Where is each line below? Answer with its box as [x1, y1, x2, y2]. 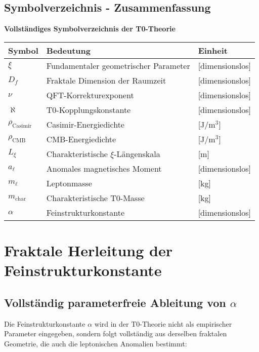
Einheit [198, 44, 228, 56]
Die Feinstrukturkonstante [4, 318, 85, 329]
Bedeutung [46, 44, 91, 56]
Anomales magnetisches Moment [46, 162, 162, 174]
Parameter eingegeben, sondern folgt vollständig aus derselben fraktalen [4, 328, 227, 339]
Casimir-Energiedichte [46, 118, 124, 130]
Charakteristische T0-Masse [46, 191, 145, 204]
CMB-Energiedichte [46, 133, 116, 145]
